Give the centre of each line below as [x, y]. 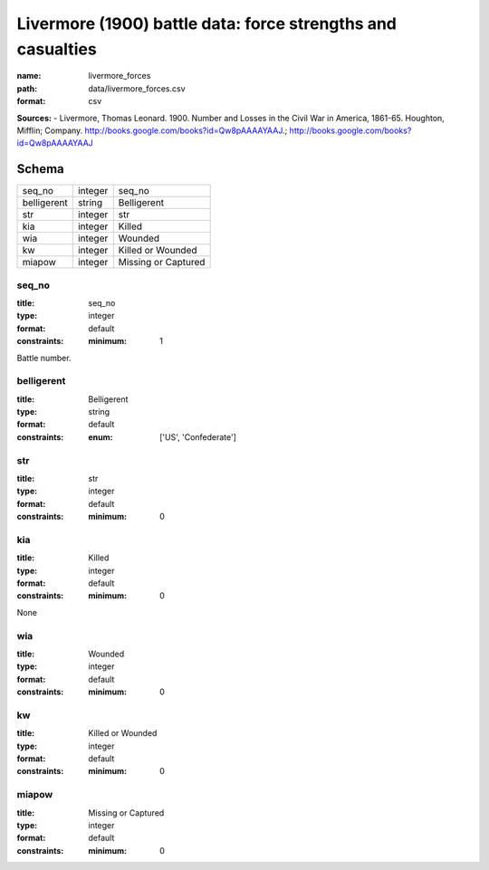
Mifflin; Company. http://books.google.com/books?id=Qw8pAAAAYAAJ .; [152, 130]
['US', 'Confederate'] [198, 437]
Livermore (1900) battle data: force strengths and [207, 24]
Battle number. [44, 358]
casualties [57, 49]
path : [27, 88]
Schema [41, 169]
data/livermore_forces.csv [137, 88]
